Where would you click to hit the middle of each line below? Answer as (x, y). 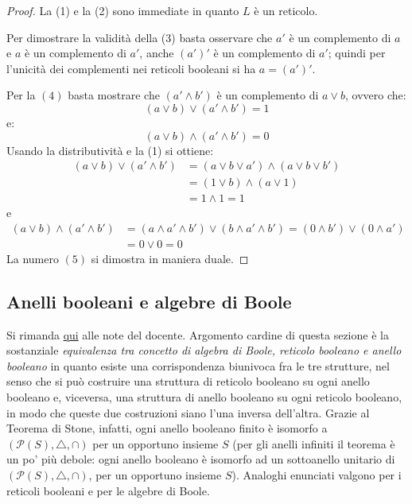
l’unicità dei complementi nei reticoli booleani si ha (131, 68)
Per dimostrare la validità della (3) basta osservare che (140, 37)
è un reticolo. (286, 10)
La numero (33, 258)
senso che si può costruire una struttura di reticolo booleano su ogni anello (188, 381)
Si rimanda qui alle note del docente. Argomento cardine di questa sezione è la (198, 334)
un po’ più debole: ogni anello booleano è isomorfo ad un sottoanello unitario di (201, 459)
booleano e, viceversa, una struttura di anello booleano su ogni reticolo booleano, (204, 397)
